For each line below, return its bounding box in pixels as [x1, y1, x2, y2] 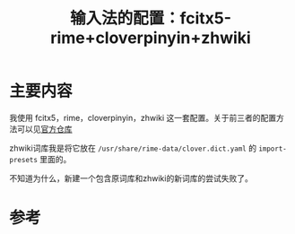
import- [258, 144, 287, 153]
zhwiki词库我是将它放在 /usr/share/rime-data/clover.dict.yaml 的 [9, 143, 257, 153]
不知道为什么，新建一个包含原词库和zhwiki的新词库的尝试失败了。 [9, 172, 253, 184]
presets [9, 155, 39, 164]
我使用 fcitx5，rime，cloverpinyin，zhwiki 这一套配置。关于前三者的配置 [9, 112, 277, 123]
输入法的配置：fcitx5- [70, 8, 231, 29]
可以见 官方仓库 [16, 123, 73, 134]
